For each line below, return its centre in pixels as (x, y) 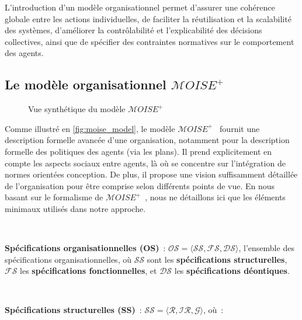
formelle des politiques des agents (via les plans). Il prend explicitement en (138, 151)
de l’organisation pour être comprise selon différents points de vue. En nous (140, 185)
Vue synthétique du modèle (77, 109)
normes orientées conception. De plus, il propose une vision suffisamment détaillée (151, 174)
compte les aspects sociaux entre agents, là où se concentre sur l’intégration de (145, 163)
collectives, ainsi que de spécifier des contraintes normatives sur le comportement (150, 41)
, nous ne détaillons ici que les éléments (215, 197)
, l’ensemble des (266, 248)
